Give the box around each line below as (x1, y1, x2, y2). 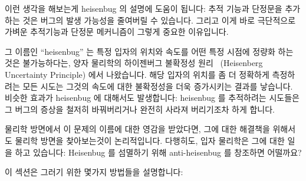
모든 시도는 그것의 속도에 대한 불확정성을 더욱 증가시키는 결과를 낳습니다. (22, 80, 293, 92)
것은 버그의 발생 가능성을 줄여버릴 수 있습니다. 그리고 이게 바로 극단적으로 (22, 14, 296, 26)
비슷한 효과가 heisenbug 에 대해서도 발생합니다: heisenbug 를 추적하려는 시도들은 (5, 91, 300, 104)
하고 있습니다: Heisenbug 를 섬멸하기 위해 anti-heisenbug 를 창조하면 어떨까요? (15, 146, 302, 158)
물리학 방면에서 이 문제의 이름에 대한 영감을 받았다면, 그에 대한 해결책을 (5, 123, 270, 135)
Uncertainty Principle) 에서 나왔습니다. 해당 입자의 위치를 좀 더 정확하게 (5, 68, 269, 80)
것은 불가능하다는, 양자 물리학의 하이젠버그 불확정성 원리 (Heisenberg (5, 57, 263, 69)
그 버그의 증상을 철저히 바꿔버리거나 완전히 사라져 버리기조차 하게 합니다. (5, 103, 275, 115)
